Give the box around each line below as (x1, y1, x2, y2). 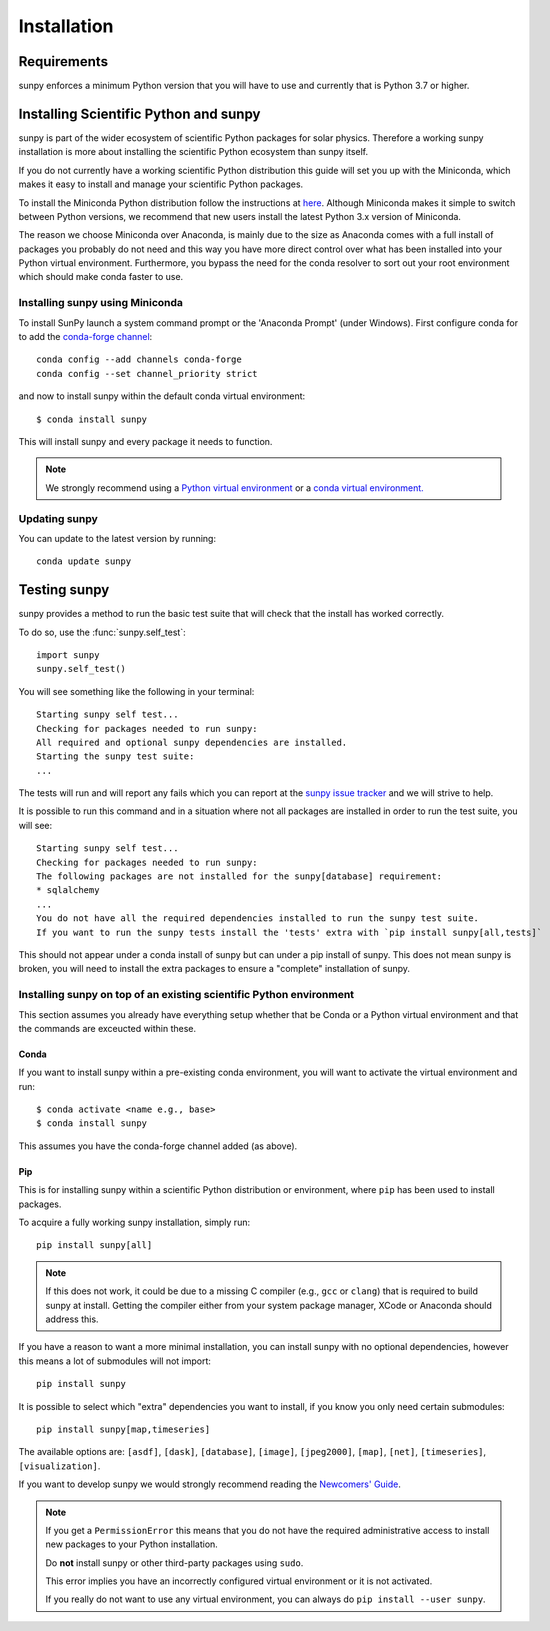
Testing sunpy (18, 581, 110, 599)
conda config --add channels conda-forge (36, 354, 242, 365)
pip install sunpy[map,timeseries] (36, 1423, 211, 1435)
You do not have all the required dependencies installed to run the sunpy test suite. (36, 913, 480, 924)
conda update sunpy (36, 556, 132, 567)
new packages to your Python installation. (45, 1538, 219, 1550)
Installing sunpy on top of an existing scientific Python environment (18, 988, 355, 1002)
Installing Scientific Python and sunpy (18, 105, 261, 122)
